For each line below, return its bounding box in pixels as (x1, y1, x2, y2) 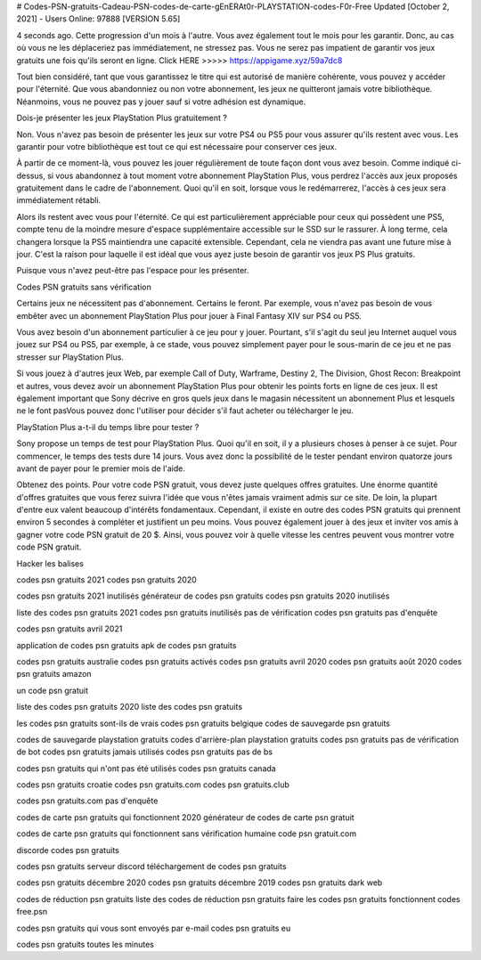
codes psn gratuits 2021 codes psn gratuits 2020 (16, 574, 198, 585)
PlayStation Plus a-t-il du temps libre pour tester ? (16, 421, 200, 432)
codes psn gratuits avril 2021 (16, 623, 123, 634)
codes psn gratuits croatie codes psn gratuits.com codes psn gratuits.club (16, 779, 289, 790)
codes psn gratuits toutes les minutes (16, 940, 155, 949)
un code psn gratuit (16, 685, 89, 696)
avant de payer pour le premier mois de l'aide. (16, 463, 186, 474)
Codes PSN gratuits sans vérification (16, 281, 151, 292)
